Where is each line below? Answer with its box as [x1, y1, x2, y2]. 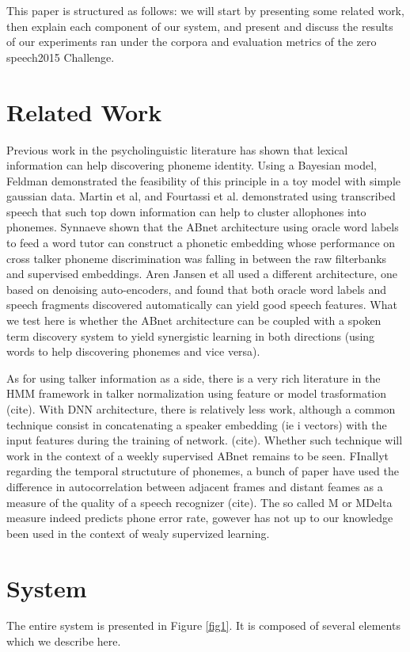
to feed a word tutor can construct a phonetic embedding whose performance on [6, 234, 396, 251]
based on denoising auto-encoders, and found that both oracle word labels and [6, 280, 386, 297]
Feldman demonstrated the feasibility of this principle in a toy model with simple [6, 172, 401, 189]
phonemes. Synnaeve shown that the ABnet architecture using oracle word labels [6, 219, 399, 235]
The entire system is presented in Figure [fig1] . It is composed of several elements [6, 617, 401, 634]
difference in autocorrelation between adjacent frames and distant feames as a [6, 478, 383, 494]
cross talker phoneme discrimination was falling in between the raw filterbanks [6, 250, 387, 266]
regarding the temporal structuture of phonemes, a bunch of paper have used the [6, 463, 399, 479]
